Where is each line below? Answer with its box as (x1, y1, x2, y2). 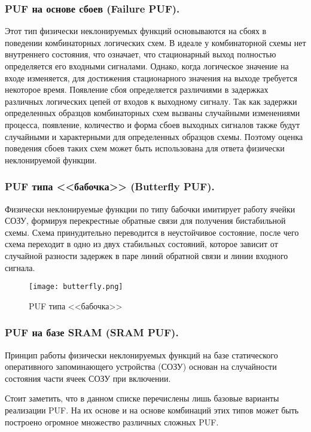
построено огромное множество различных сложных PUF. (5, 415, 219, 428)
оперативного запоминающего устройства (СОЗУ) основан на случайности (5, 360, 277, 373)
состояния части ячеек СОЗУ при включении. (5, 372, 171, 384)
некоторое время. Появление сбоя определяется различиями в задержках (5, 83, 269, 96)
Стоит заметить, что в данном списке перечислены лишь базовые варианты (5, 392, 279, 404)
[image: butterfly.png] (29, 282, 123, 291)
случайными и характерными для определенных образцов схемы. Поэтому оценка (5, 130, 303, 142)
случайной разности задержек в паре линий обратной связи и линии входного (5, 249, 288, 261)
